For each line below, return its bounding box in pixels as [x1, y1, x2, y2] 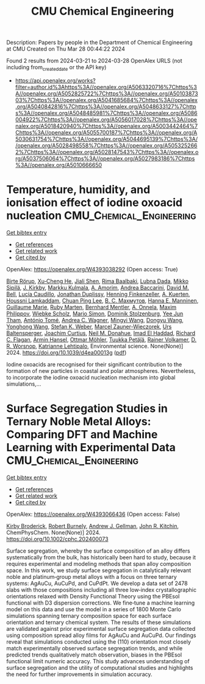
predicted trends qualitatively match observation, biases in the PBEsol [6, 651, 182, 658]
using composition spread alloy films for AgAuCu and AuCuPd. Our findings [6, 631, 196, 639]
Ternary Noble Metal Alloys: [6, 414, 151, 428]
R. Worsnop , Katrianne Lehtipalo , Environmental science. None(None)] [6, 342, 184, 350]
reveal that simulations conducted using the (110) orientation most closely [6, 638, 191, 645]
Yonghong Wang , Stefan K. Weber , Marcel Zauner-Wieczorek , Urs [6, 323, 172, 330]
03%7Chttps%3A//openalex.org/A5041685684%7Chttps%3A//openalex [15, 96, 198, 103]
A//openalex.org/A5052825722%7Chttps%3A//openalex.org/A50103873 [15, 90, 198, 97]
